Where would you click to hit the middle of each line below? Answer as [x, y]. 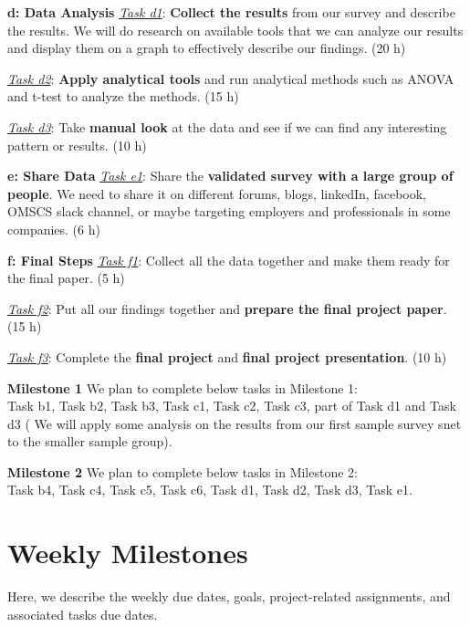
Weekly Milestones [128, 553]
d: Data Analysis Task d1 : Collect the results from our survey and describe [231, 12]
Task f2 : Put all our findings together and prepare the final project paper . [227, 308]
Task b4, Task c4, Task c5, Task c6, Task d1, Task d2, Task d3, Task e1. [210, 490]
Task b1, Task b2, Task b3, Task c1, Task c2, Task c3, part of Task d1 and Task [232, 406]
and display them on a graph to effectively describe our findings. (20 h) [207, 48]
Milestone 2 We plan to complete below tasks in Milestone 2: [183, 471]
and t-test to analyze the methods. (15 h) [123, 96]
